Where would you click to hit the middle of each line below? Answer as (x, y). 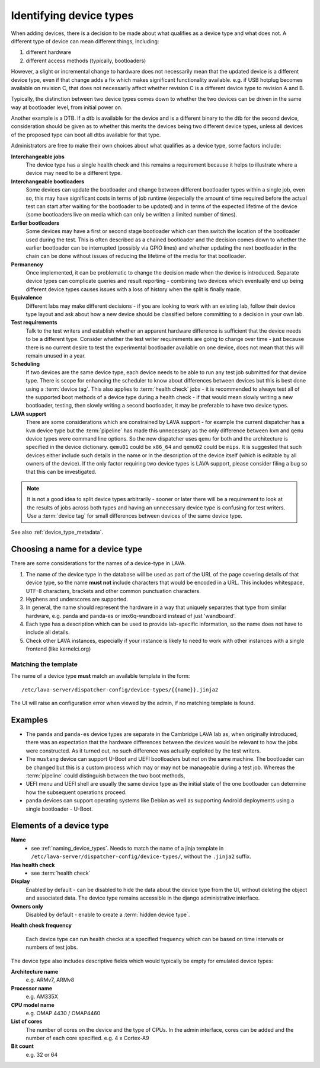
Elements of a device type (60, 826)
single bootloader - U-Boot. (59, 809)
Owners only (27, 906)
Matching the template (44, 664)
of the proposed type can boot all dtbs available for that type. (86, 135)
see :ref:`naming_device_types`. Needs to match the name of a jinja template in (127, 848)
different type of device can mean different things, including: (85, 41)
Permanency (27, 264)
